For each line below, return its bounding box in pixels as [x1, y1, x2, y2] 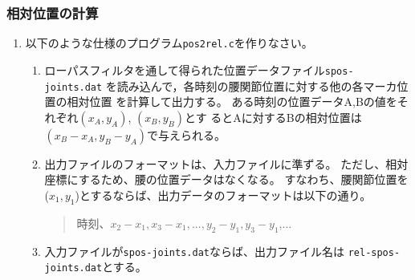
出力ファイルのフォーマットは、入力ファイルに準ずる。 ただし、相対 [44, 155, 409, 172]
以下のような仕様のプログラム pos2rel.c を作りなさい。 [25, 34, 313, 51]
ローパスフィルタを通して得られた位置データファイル [44, 61, 325, 78]
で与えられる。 [147, 126, 226, 143]
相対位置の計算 [6, 2, 99, 22]
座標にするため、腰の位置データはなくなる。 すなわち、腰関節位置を [44, 171, 409, 188]
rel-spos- [348, 246, 401, 258]
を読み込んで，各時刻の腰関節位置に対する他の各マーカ [105, 77, 397, 94]
